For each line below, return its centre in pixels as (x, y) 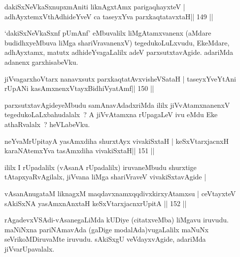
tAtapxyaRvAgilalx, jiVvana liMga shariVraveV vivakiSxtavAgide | (105, 177)
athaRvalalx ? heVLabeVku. (47, 124)
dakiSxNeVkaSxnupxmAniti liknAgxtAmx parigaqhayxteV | (95, 6)
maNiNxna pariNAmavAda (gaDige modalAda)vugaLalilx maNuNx (107, 229)
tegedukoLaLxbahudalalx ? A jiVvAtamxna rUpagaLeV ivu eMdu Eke (111, 114)
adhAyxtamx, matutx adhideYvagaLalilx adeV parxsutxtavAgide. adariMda (119, 52)
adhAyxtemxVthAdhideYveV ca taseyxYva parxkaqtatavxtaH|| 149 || (109, 16)
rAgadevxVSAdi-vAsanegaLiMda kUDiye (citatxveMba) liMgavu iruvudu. (117, 220)
